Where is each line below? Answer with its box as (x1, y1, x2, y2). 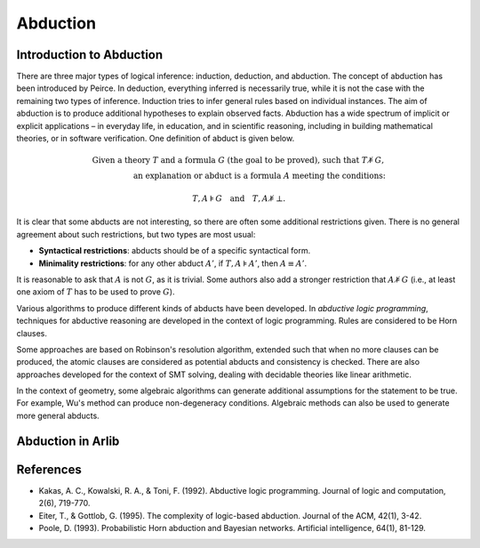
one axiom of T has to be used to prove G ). (16, 286, 175, 297)
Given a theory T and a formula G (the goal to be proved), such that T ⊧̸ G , (92, 156, 385, 165)
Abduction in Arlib (16, 433, 120, 448)
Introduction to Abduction (16, 47, 164, 62)
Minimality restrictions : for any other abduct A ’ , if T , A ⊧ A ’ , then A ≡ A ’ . (38, 258, 308, 269)
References (16, 462, 82, 477)
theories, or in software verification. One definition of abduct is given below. (16, 133, 295, 144)
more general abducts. (16, 410, 100, 421)
